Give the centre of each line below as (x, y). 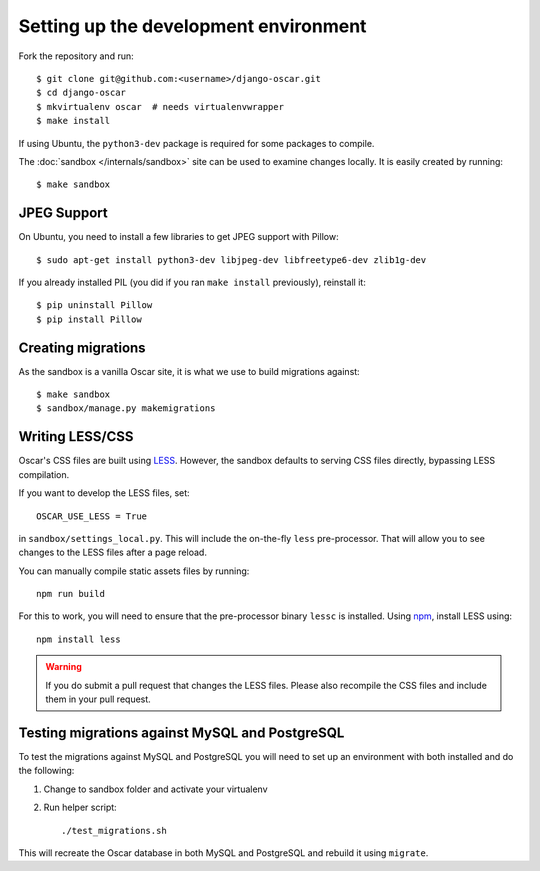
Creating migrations (82, 347)
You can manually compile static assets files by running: (134, 571)
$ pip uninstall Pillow (94, 305)
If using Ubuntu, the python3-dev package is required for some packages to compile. (196, 143)
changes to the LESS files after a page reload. (112, 552)
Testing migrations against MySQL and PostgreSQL (181, 732)
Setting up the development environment (192, 26)
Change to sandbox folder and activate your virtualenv (156, 789)
